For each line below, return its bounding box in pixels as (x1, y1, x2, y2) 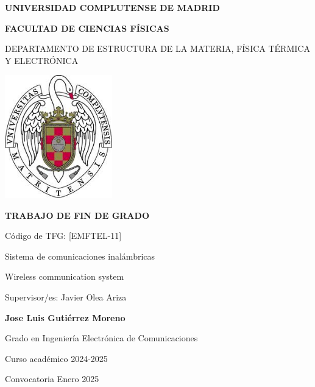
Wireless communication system (5, 270, 124, 283)
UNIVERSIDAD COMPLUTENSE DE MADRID (5, 1, 220, 13)
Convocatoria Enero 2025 (5, 372, 99, 385)
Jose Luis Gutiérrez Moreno (5, 311, 126, 324)
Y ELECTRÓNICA (5, 54, 79, 66)
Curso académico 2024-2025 (5, 352, 108, 364)
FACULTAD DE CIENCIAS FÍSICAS (5, 21, 169, 34)
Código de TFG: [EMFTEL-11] (5, 229, 122, 242)
